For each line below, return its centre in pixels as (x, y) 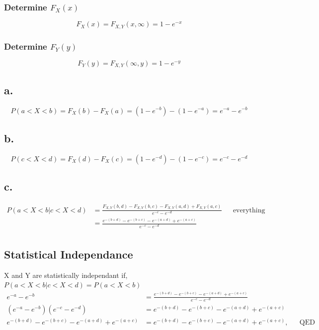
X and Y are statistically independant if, (66, 275)
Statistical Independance (69, 254)
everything (249, 210)
